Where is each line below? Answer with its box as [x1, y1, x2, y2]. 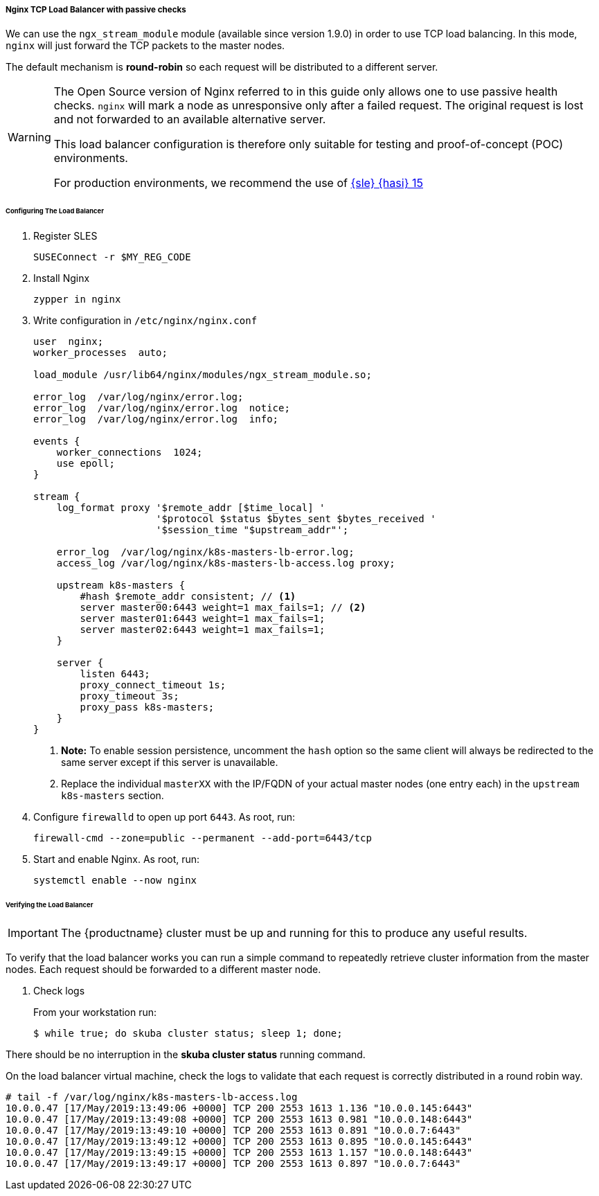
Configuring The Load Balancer [6, 207, 105, 215]
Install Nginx [33, 272, 90, 285]
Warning [8, 130, 51, 145]
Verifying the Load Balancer [6, 900, 93, 909]
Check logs [33, 984, 85, 997]
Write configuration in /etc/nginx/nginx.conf [33, 314, 258, 327]
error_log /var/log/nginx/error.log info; [33, 413, 279, 425]
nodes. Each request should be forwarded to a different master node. [6, 963, 321, 975]
